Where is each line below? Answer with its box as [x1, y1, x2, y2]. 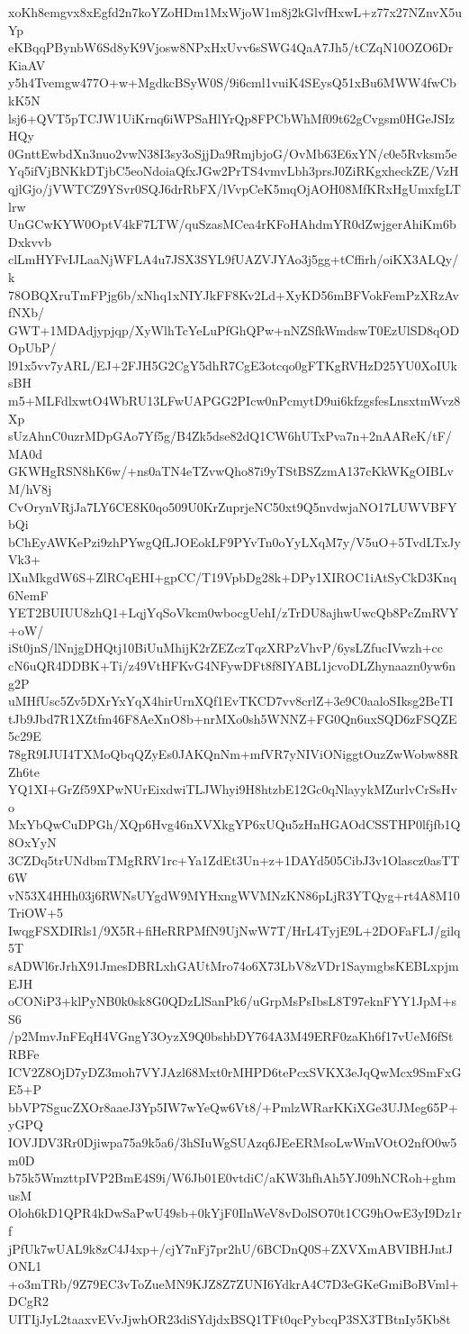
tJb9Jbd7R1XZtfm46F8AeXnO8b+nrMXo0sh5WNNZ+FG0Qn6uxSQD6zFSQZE [8, 708, 457, 727]
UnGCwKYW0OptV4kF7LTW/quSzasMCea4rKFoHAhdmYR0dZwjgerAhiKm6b [8, 215, 456, 233]
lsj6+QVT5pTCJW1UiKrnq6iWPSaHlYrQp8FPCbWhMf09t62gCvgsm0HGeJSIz [8, 108, 455, 127]
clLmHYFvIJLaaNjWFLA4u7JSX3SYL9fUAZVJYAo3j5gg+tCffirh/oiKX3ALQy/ [8, 250, 459, 269]
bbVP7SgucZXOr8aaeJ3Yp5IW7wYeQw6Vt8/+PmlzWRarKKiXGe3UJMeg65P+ [8, 1097, 458, 1116]
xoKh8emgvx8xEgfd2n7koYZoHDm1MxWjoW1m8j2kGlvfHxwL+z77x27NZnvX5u [8, 3, 462, 21]
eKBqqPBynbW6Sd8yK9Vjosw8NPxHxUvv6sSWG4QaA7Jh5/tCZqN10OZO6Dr [8, 38, 454, 57]
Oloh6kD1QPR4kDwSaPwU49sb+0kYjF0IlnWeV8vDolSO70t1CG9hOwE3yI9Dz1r [8, 1203, 462, 1222]
